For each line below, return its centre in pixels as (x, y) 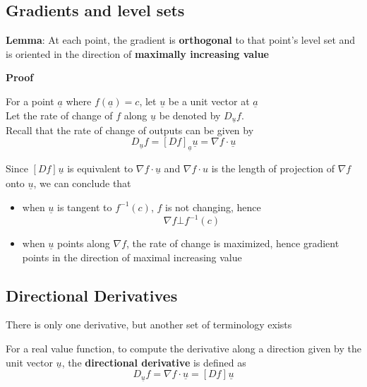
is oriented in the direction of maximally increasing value (137, 53)
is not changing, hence (213, 207)
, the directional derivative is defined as (154, 362)
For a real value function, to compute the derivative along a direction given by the (183, 349)
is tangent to (85, 207)
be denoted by (190, 115)
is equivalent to (100, 168)
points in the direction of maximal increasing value (132, 257)
